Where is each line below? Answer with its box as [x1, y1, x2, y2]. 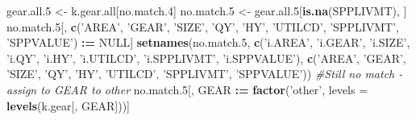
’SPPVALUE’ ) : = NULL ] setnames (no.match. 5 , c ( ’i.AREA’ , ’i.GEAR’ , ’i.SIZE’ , [6, 34, 410, 51]
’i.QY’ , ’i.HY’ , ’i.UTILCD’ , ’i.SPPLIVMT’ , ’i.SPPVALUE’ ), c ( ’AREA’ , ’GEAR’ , [6, 49, 406, 66]
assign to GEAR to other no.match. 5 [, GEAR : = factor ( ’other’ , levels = [6, 81, 368, 97]
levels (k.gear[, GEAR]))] [6, 97, 130, 114]
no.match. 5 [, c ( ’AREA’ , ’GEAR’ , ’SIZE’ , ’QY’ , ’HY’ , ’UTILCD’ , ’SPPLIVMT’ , [6, 18, 399, 35]
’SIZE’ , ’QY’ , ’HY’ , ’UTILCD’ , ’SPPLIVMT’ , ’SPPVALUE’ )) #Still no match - [6, 65, 403, 82]
